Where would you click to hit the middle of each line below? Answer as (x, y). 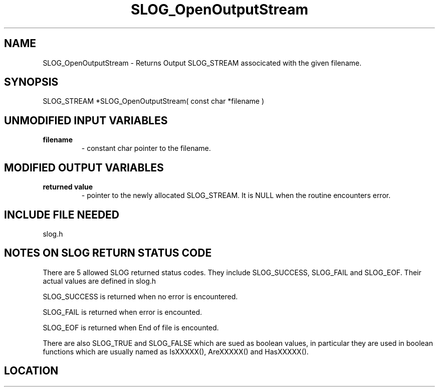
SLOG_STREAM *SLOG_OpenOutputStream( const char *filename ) (153, 101)
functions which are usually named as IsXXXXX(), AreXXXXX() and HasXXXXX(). (176, 351)
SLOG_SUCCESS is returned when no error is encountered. (140, 296)
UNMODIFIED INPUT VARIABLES (86, 120)
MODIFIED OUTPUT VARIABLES (84, 167)
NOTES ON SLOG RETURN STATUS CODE (108, 253)
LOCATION (31, 371)
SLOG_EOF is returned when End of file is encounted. (131, 327)
